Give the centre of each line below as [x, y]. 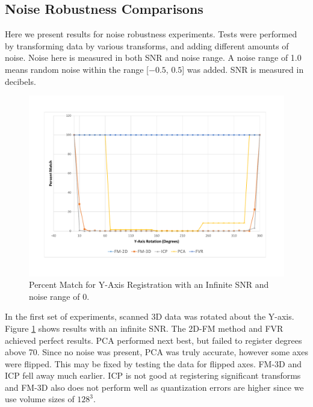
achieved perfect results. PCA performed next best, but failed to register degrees [153, 340]
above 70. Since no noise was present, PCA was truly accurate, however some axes [156, 352]
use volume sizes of [40, 399]
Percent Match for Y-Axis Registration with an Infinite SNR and [149, 284]
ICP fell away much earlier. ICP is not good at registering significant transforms [153, 375]
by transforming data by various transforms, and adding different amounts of [147, 45]
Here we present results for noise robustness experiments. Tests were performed [151, 34]
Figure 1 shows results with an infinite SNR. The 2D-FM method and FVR [144, 328]
